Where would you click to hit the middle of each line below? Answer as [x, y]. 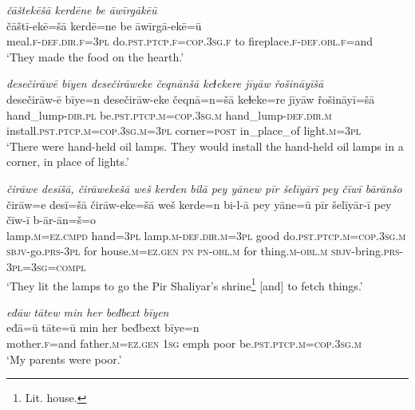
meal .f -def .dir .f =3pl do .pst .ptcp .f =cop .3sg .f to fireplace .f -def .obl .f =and [190, 41]
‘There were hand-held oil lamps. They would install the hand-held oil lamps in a [205, 146]
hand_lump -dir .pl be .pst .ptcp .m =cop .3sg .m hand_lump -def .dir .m [169, 114]
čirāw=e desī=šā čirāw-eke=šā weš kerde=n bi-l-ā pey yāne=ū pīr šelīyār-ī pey [199, 204]
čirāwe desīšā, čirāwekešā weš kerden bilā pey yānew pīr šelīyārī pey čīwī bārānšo [204, 188]
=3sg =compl [54, 266]
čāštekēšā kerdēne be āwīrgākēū [82, 10]
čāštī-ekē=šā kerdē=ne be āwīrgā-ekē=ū [104, 25]
